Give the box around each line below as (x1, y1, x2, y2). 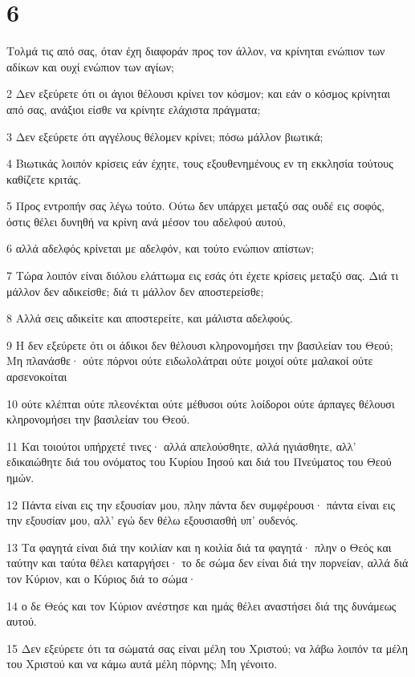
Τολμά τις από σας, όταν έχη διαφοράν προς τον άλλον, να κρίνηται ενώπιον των (6, 43, 385, 59)
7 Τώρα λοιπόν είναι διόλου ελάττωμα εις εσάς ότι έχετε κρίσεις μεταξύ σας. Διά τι (6, 267, 399, 284)
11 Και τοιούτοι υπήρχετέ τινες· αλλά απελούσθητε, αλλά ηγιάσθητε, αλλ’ (6, 437, 356, 454)
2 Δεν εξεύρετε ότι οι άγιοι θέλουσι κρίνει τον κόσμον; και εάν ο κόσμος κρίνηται (6, 85, 391, 102)
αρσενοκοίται (6, 368, 67, 385)
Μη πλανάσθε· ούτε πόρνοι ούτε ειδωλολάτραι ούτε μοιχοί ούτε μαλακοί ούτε (6, 352, 373, 369)
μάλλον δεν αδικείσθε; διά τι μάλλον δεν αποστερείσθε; (6, 282, 264, 299)
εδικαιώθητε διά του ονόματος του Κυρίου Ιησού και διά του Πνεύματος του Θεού (6, 453, 392, 470)
